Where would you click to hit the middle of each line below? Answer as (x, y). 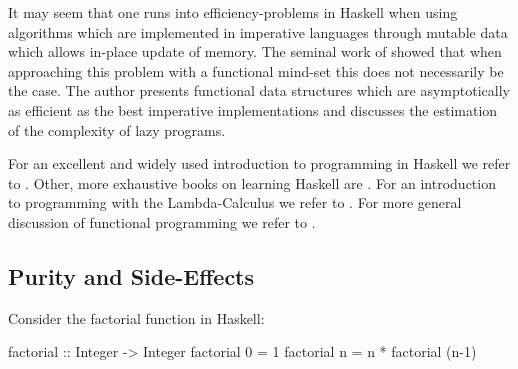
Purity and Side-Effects (131, 275)
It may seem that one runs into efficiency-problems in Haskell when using (233, 12)
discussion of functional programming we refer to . (162, 221)
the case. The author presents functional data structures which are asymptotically (259, 90)
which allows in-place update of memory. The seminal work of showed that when (255, 51)
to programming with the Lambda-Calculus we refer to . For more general (235, 202)
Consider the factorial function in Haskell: (136, 317)
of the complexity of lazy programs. (117, 129)
